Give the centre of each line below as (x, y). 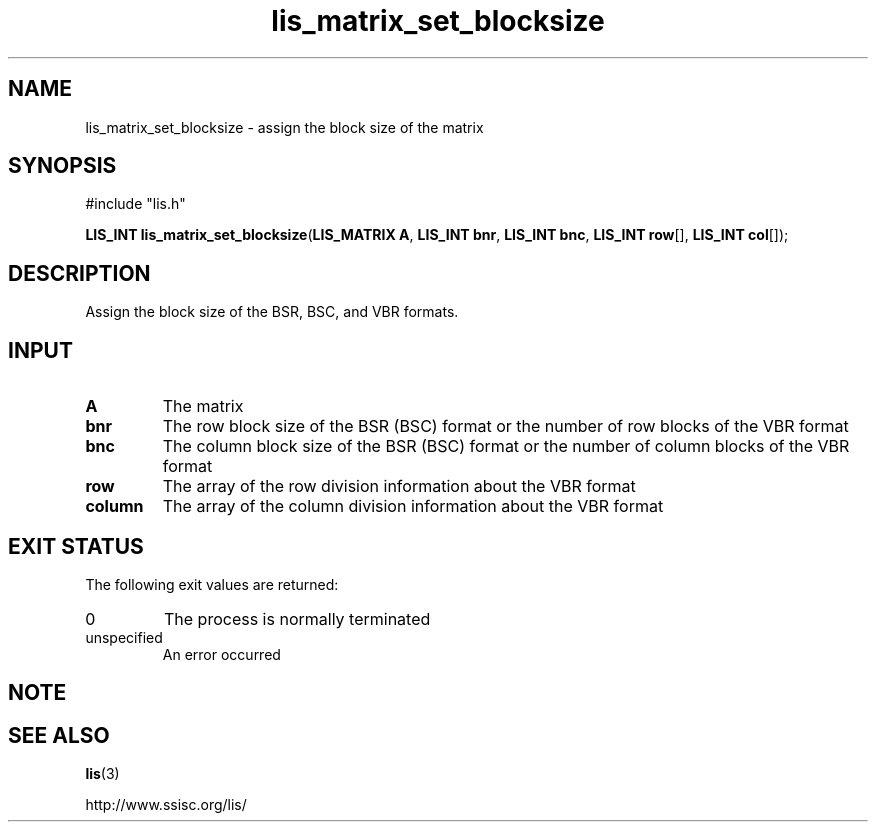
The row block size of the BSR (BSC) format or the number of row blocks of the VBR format (505, 426)
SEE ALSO (59, 735)
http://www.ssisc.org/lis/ (166, 805)
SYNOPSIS (62, 166)
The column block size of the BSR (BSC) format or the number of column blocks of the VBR (506, 446)
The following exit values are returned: (212, 584)
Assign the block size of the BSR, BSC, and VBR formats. (272, 312)
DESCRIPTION (79, 273)
